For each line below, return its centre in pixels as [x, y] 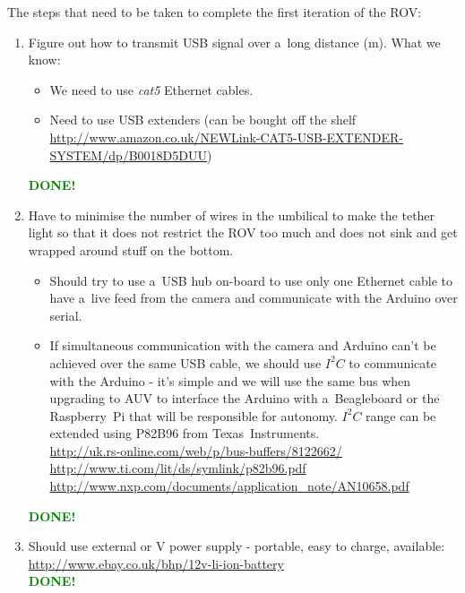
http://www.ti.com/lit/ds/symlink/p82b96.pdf [178, 468]
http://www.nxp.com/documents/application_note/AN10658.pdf [229, 486]
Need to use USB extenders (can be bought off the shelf [203, 120]
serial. [66, 315]
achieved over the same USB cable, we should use [185, 362]
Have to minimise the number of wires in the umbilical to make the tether [232, 215]
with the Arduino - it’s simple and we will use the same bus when [230, 380]
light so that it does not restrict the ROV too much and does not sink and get [243, 232]
